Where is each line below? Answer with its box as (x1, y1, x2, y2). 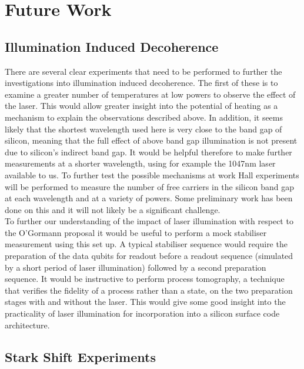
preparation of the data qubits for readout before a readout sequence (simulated (5, 250, 293, 262)
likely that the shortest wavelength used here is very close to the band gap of (5, 122, 282, 135)
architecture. (5, 318, 50, 331)
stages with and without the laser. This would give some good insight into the (5, 295, 286, 308)
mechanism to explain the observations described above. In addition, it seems (5, 111, 283, 123)
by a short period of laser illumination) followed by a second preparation (5, 261, 266, 273)
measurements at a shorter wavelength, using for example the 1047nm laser (5, 157, 276, 169)
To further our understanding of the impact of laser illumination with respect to (5, 215, 293, 227)
